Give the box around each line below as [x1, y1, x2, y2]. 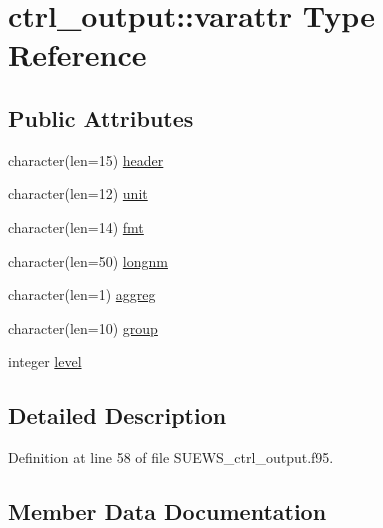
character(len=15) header [8, 149, 164, 170]
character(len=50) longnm [8, 250, 168, 271]
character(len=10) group [8, 317, 158, 338]
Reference [8, 34, 147, 75]
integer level [8, 351, 82, 372]
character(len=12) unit [8, 183, 148, 204]
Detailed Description [8, 400, 227, 431]
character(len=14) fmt [8, 216, 144, 237]
